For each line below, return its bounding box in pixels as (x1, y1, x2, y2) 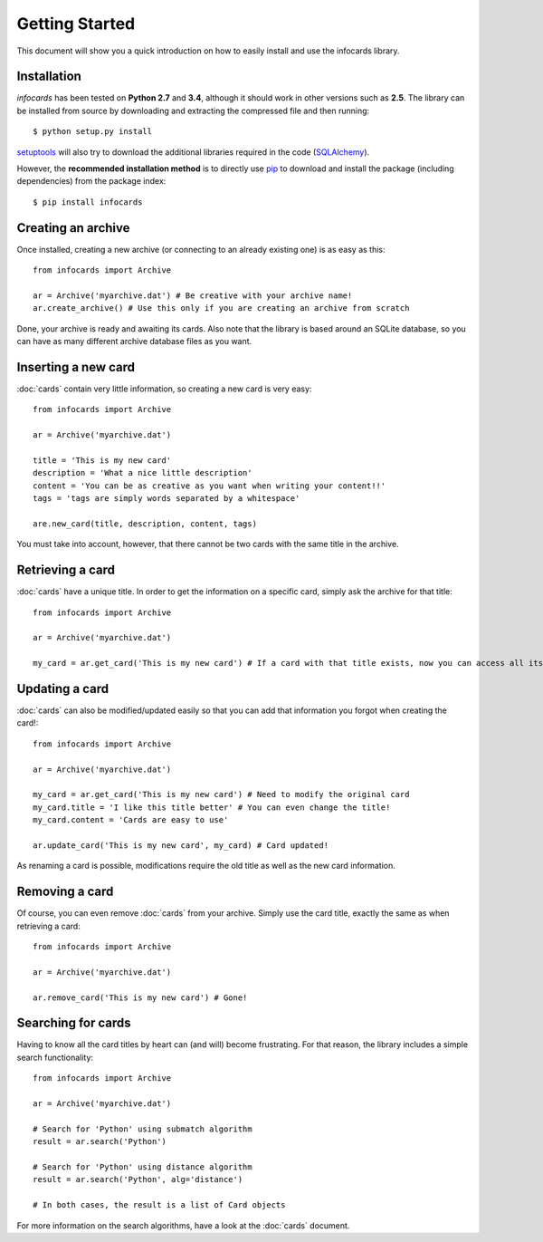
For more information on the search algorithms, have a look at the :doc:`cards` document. (16, 1219, 350, 1231)
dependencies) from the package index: (16, 176, 167, 187)
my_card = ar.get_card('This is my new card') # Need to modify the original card (33, 789, 410, 800)
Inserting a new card (16, 359, 136, 375)
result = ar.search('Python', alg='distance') (33, 1174, 243, 1185)
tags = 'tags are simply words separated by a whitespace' (33, 494, 300, 504)
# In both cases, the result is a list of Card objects (33, 1200, 286, 1210)
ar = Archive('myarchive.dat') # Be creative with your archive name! (33, 290, 353, 301)
